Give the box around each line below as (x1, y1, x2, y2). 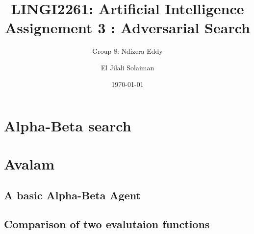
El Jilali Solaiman (101, 62, 154, 72)
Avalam (4, 154, 55, 174)
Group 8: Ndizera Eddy (92, 46, 163, 56)
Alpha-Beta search (4, 116, 131, 136)
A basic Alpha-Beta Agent (4, 188, 141, 203)
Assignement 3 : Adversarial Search (5, 18, 250, 38)
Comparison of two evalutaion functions (4, 216, 210, 231)
